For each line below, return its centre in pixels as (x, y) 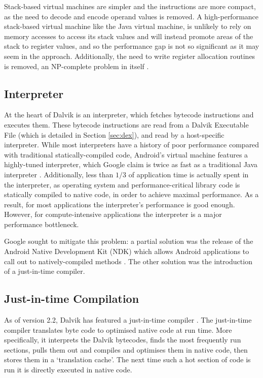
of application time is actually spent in (189, 174)
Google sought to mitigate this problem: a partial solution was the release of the (129, 241)
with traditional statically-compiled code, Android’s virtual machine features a (126, 154)
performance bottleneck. (42, 224)
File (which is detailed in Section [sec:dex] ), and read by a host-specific (114, 134)
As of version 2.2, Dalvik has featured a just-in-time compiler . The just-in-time (128, 320)
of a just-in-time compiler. (45, 271)
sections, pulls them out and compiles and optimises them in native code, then (126, 349)
